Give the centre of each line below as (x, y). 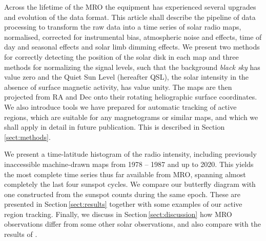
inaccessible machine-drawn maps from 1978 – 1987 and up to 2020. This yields (129, 164)
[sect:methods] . (27, 137)
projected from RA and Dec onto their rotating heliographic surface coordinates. (131, 97)
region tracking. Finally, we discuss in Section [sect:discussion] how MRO (118, 214)
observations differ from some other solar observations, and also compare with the (132, 224)
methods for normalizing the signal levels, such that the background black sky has (132, 67)
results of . (21, 234)
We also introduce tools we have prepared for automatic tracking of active (120, 106)
